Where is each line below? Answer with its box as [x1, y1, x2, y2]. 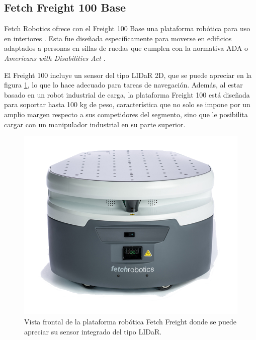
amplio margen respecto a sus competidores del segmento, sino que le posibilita [4, 109, 248, 119]
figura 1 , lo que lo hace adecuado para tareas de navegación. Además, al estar [4, 79, 243, 90]
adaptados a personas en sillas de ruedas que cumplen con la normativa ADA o [4, 43, 248, 53]
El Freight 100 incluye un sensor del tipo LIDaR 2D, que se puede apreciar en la [4, 69, 252, 80]
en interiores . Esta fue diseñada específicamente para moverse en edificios [4, 33, 232, 43]
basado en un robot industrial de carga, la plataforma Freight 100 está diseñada [4, 89, 250, 100]
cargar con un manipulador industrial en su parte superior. [4, 119, 186, 129]
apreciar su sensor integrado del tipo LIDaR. [24, 326, 162, 336]
